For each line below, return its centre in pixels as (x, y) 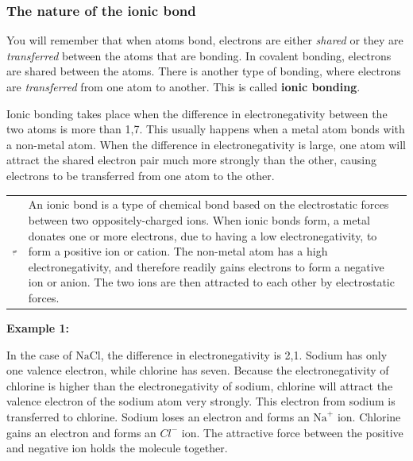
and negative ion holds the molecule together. (117, 448)
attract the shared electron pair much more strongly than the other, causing (192, 160)
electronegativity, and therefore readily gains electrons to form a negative (206, 266)
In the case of (39, 354)
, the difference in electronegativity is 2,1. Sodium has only (244, 354)
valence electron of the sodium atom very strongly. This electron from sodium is (201, 401)
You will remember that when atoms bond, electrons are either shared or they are (205, 40)
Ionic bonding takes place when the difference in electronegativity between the (197, 113)
